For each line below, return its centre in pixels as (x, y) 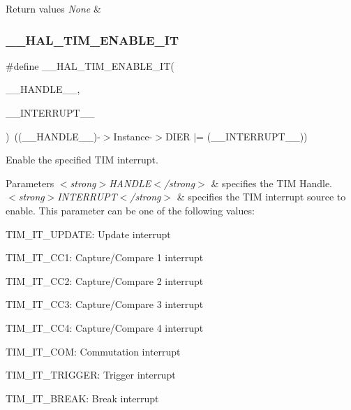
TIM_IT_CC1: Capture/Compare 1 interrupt (105, 257)
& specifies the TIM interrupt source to (261, 197)
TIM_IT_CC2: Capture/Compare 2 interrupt (105, 280)
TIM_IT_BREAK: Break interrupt (82, 398)
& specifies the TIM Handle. (271, 183)
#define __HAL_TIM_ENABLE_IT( (90, 65)
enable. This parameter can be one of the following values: (130, 210)
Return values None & (53, 8)
